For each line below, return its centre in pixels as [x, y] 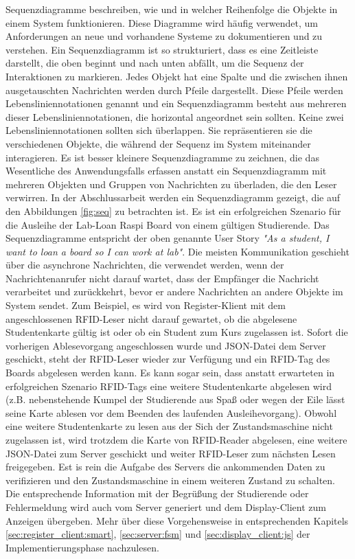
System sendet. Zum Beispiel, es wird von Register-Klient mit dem [146, 305]
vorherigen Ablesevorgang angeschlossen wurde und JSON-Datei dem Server [166, 345]
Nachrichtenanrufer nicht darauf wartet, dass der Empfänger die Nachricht [162, 278]
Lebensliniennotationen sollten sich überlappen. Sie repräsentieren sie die [159, 130]
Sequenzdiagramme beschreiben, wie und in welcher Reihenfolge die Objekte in [172, 9]
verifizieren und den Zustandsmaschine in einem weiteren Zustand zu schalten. [170, 480]
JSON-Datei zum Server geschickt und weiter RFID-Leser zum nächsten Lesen [171, 453]
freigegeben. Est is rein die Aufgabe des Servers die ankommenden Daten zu [165, 467]
